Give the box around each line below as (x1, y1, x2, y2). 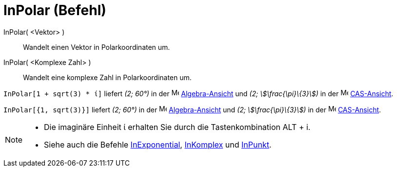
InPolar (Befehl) (3, 2, 106, 19)
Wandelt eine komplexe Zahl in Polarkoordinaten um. (23, 73, 192, 82)
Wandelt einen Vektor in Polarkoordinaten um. (23, 43, 170, 51)
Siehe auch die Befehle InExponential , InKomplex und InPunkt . (44, 139, 272, 150)
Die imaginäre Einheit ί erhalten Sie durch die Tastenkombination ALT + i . (44, 122, 311, 132)
